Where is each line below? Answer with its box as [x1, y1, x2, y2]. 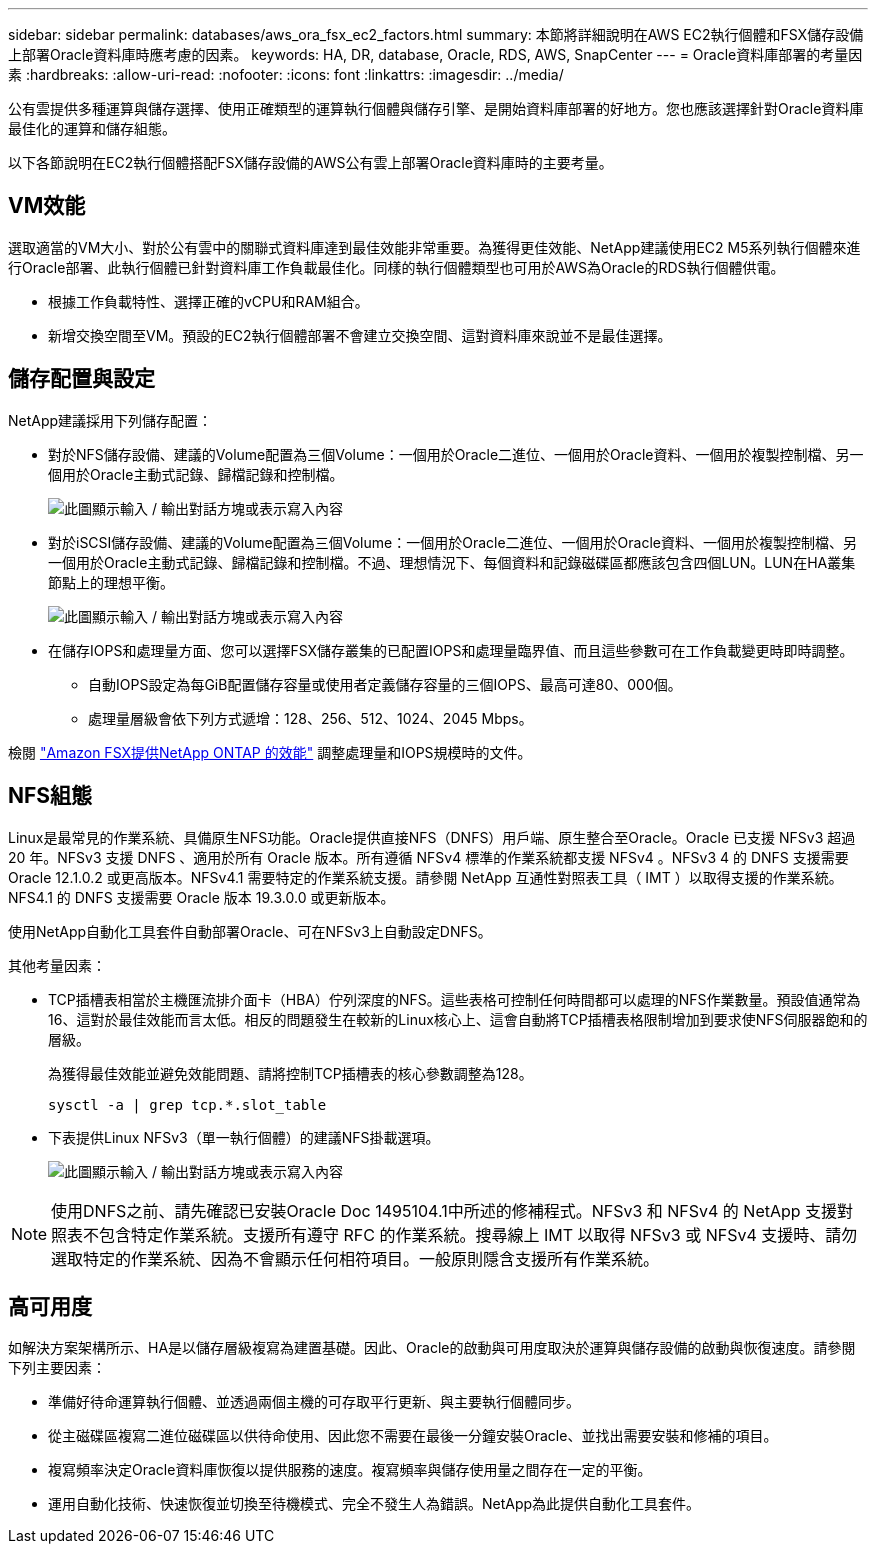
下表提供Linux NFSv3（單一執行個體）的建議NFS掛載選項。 [48, 1128, 440, 1146]
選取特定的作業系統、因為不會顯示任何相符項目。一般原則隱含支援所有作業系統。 [51, 1248, 660, 1269]
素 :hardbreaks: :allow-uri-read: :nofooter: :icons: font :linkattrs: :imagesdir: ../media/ [8, 66, 564, 83]
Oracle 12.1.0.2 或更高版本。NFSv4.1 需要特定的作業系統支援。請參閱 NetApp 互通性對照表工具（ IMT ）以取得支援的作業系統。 [8, 868, 843, 886]
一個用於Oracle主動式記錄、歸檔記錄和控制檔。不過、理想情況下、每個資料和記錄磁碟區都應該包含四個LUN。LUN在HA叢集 [48, 553, 856, 571]
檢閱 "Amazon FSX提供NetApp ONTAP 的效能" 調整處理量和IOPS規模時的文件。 [8, 743, 532, 761]
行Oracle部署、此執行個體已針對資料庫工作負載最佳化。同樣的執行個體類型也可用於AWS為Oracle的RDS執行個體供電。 [8, 258, 785, 276]
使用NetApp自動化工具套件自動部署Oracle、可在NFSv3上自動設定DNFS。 [8, 922, 492, 940]
